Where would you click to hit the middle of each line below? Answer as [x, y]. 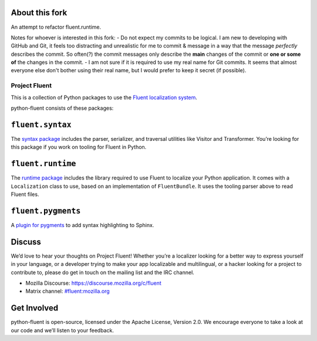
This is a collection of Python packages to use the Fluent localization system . [104, 97]
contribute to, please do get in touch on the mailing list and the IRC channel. [103, 272]
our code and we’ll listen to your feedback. [63, 330]
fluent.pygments [46, 211]
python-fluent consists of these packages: [62, 108]
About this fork [39, 13]
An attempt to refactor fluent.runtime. [56, 27]
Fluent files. [25, 194]
